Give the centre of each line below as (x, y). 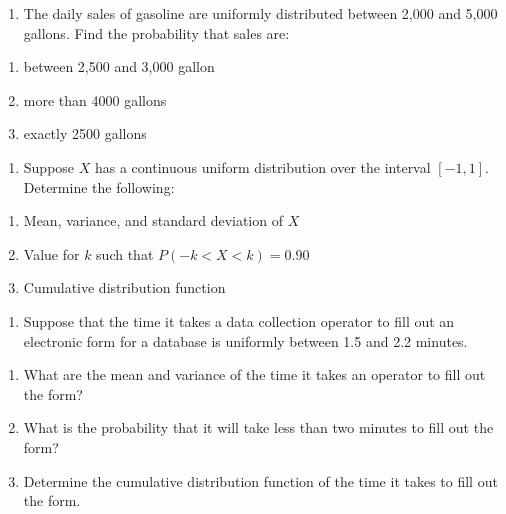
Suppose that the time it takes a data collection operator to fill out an (239, 320)
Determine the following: (99, 186)
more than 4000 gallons (95, 99)
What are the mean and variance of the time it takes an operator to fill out (254, 374)
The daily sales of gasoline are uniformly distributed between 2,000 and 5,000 (260, 13)
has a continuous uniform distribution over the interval (262, 166)
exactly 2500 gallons (85, 133)
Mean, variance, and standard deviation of (153, 220)
